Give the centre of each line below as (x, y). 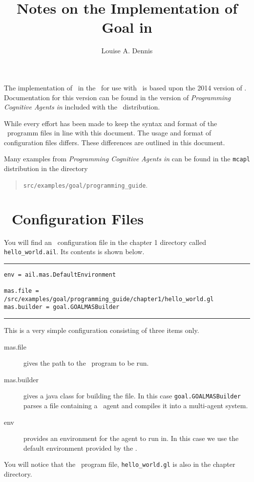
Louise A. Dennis (127, 51)
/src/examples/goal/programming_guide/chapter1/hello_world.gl (109, 299)
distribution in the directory (46, 168)
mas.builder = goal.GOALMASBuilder (62, 307)
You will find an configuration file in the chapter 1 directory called (105, 242)
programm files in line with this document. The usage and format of (109, 133)
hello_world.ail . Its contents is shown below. (74, 252)
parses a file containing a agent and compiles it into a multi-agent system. (136, 405)
